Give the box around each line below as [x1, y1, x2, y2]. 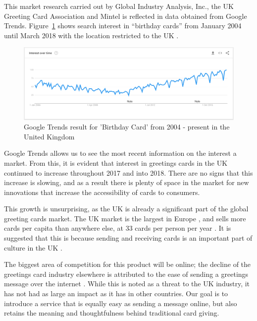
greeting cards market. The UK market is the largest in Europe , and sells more [4, 213, 246, 223]
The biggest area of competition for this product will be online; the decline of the [4, 259, 251, 269]
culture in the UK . [4, 242, 62, 253]
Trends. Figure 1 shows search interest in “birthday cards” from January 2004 [4, 20, 242, 31]
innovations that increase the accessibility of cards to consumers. [4, 187, 200, 197]
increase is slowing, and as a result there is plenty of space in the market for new [4, 177, 249, 188]
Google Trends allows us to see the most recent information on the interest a [4, 148, 237, 158]
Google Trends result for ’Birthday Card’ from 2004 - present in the [24, 122, 230, 132]
